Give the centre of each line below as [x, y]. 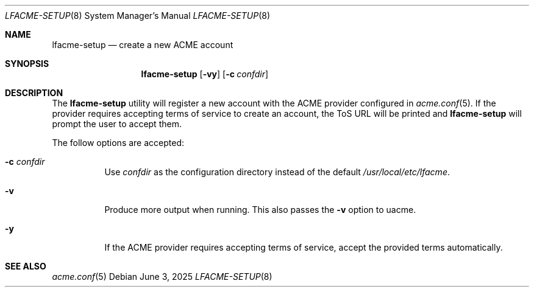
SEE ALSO [26, 266]
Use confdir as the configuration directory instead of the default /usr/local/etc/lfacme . [277, 172]
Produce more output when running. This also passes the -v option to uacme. [260, 210]
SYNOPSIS [27, 64]
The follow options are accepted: [118, 143]
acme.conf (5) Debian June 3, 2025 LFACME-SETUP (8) [162, 276]
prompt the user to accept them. [117, 124]
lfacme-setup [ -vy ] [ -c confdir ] [205, 74]
